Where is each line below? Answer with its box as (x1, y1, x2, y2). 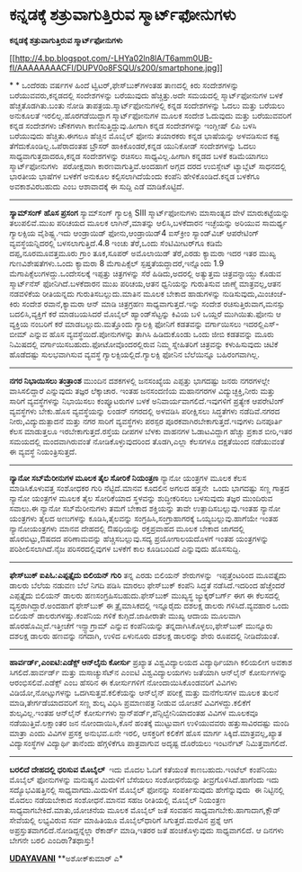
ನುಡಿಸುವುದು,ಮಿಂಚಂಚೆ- (222, 288, 287, 298)
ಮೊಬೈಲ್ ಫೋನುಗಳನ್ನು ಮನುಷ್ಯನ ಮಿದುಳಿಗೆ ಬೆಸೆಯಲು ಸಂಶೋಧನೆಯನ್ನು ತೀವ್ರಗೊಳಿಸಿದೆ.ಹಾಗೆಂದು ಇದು (9, 774, 280, 785)
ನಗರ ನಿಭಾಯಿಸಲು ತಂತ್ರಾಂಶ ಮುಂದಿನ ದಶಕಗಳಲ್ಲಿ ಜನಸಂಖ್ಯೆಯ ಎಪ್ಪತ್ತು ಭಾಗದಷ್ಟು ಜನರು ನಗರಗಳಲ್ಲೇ (9, 375, 271, 386)
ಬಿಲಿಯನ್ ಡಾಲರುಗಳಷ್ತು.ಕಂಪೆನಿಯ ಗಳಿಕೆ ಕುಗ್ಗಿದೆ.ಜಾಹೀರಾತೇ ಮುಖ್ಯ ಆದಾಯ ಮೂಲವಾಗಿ (9, 610, 241, 620)
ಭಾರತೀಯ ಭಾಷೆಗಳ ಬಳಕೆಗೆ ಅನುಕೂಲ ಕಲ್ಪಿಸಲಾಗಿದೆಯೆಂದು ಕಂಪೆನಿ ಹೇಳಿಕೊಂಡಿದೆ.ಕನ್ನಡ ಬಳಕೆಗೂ (9, 171, 261, 182)
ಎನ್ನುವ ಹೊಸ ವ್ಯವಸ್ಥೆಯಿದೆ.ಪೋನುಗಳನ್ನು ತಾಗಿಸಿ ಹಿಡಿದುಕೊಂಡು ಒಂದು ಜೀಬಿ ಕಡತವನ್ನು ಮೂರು (29, 328, 274, 339)
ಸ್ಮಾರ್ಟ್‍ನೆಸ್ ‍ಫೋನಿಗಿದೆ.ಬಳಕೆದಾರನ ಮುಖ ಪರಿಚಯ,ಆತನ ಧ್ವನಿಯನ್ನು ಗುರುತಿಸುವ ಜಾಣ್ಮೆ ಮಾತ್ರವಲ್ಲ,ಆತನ (9, 278, 281, 289)
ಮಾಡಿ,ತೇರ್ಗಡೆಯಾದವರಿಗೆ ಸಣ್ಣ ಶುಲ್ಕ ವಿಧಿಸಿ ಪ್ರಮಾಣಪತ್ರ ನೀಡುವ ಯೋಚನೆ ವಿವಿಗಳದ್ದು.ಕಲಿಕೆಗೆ (9, 697, 252, 707)
